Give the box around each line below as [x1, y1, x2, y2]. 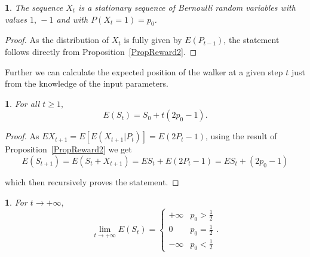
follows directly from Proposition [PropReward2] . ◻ [5, 45, 197, 57]
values [5, 13, 27, 25]
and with [56, 13, 88, 25]
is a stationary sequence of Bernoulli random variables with [78, 1, 296, 13]
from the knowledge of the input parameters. [5, 77, 168, 90]
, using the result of [205, 130, 277, 142]
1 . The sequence [5, 1, 63, 13]
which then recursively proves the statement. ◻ [5, 175, 179, 188]
